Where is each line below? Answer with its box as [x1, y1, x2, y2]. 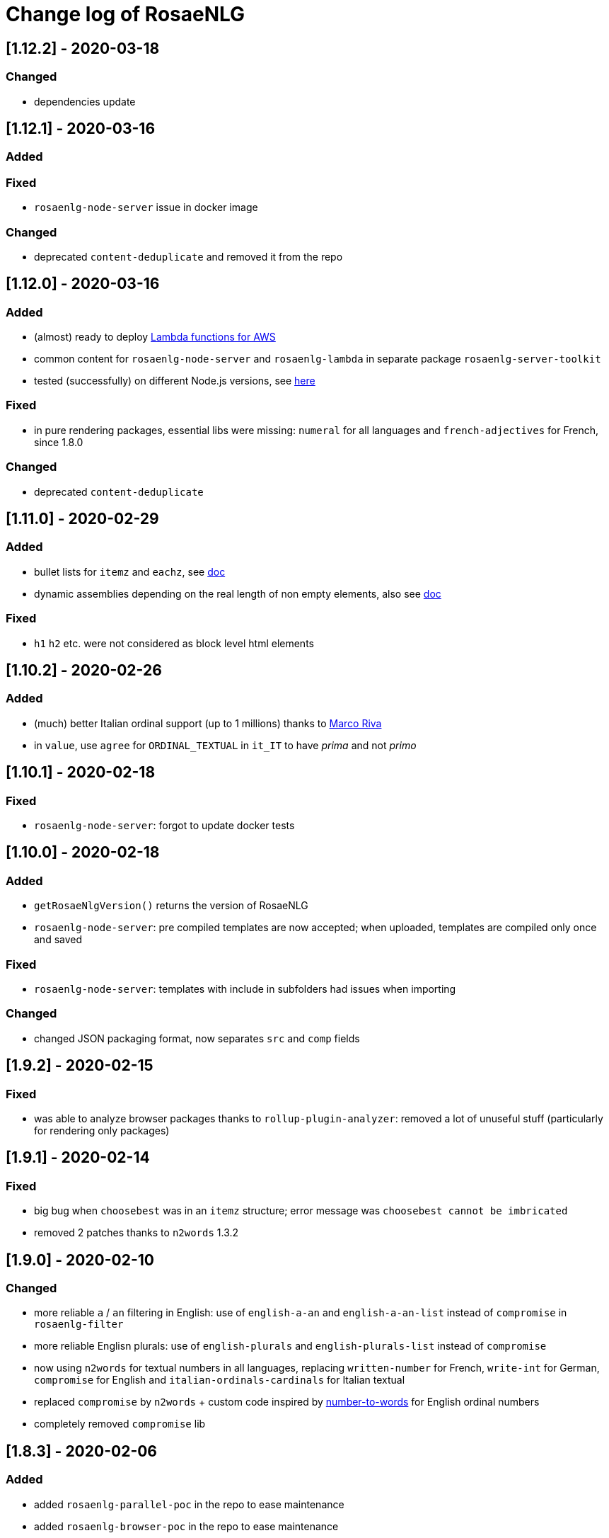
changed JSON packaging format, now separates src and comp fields [34, 1032, 360, 1044]
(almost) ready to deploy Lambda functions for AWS [34, 331, 276, 343]
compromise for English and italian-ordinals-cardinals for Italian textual [34, 1374, 405, 1386]
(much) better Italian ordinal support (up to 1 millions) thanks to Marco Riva [34, 717, 382, 729]
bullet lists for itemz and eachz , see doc [34, 565, 226, 578]
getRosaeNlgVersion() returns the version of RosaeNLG [34, 899, 308, 912]
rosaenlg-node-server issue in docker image [34, 201, 258, 214]
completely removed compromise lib [34, 1418, 206, 1430]
